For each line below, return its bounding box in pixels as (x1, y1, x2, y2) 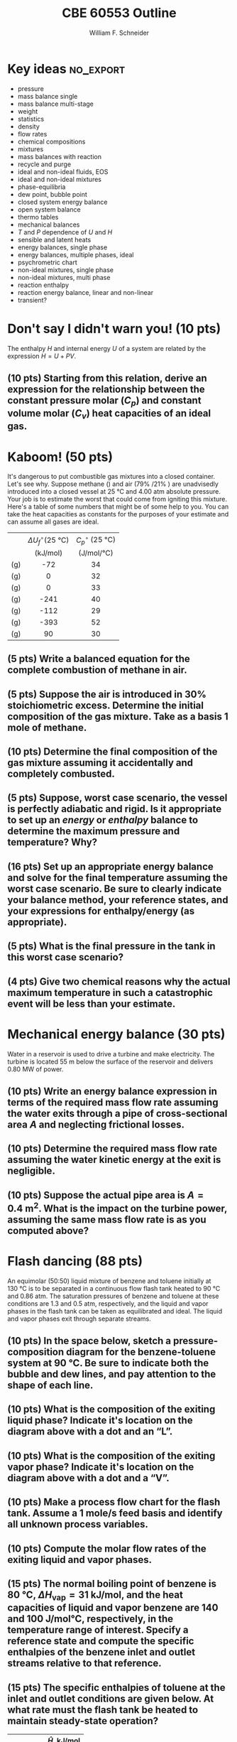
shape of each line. (7, 1380, 94, 1392)
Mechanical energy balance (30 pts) (7, 1026, 226, 1042)
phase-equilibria (17, 183, 66, 191)
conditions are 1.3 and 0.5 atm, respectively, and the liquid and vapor (7, 1299, 209, 1308)
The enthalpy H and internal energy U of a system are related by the (7, 344, 206, 352)
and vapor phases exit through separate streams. (7, 1314, 151, 1323)
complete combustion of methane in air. (7, 664, 187, 676)
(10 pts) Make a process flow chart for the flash (7, 1496, 221, 1508)
